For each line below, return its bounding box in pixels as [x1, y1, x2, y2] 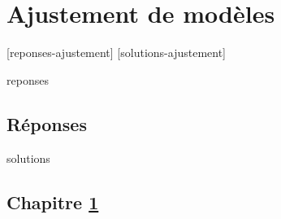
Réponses [6, 111, 87, 136]
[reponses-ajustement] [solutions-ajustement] [6, 44, 227, 61]
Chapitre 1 [6, 189, 99, 214]
